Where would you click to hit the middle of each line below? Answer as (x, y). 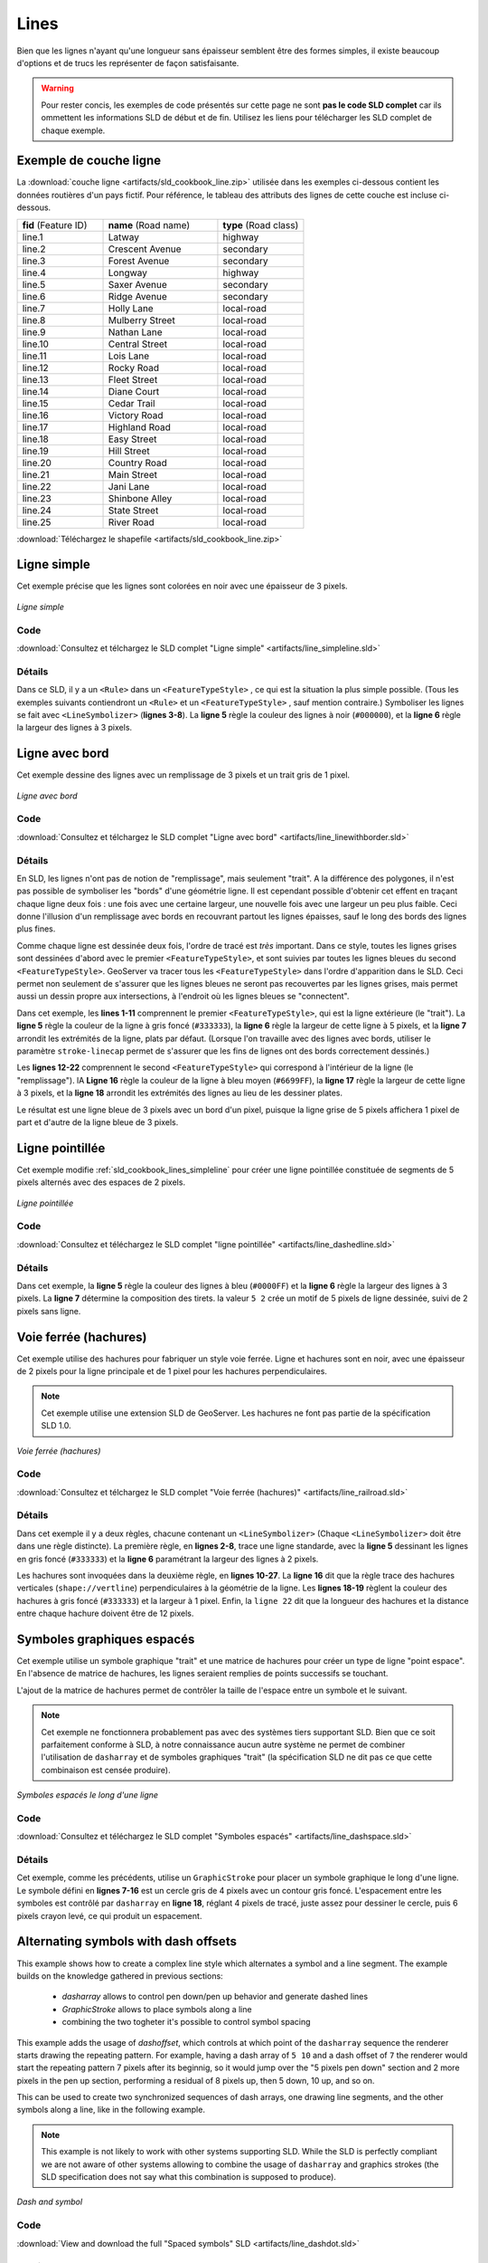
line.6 (34, 296)
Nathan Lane (135, 332)
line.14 (36, 391)
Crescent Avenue (145, 249)
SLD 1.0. (56, 1426)
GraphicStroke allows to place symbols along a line (157, 2009)
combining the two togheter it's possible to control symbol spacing (186, 2022)
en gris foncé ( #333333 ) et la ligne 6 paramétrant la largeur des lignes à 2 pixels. (168, 1559)
